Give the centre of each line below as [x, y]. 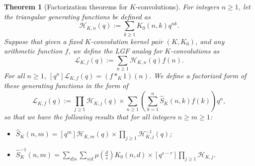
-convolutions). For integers [177, 6]
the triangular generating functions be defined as [77, 16]
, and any [210, 41]
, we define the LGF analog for [115, 51]
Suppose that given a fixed [43, 41]
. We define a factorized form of [198, 76]
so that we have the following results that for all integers [90, 117]
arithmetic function [33, 51]
